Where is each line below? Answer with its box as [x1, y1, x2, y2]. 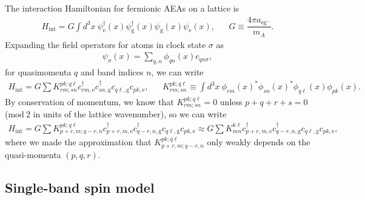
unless [219, 95, 243, 108]
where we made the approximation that [5, 136, 152, 148]
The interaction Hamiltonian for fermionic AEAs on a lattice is [5, 2, 239, 14]
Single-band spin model [5, 178, 155, 196]
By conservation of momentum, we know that [5, 95, 174, 108]
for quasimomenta [5, 65, 72, 78]
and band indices [80, 65, 144, 78]
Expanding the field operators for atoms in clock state [5, 38, 206, 50]
